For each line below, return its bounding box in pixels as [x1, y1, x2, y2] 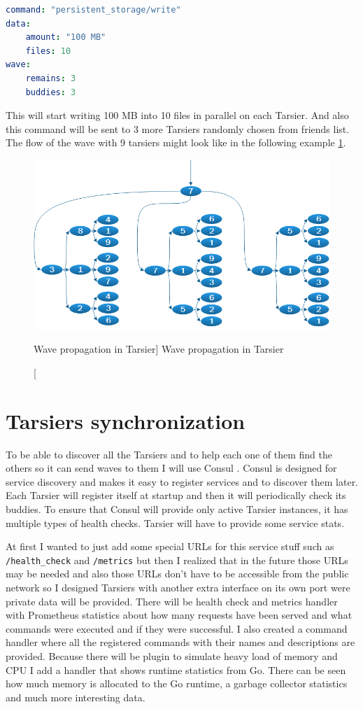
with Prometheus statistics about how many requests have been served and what [6, 608, 353, 622]
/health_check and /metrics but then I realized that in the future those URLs [6, 552, 348, 567]
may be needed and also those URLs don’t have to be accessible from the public [6, 566, 349, 581]
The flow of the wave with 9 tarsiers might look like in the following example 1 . [6, 135, 346, 150]
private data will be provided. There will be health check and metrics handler [6, 594, 338, 608]
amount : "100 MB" [25, 32, 106, 43]
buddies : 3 [25, 87, 76, 97]
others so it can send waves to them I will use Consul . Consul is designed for [6, 461, 337, 475]
